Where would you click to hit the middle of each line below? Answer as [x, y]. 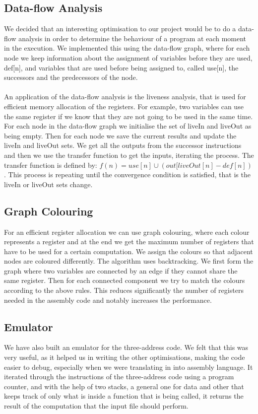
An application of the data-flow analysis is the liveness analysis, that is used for [125, 97]
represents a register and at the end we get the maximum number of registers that [129, 241]
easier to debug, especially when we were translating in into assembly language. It [129, 367]
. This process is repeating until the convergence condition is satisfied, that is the [127, 174]
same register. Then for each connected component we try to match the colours [125, 280]
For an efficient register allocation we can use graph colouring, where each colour [127, 232]
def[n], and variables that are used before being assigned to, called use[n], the [121, 67]
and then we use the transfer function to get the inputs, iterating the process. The [129, 155]
